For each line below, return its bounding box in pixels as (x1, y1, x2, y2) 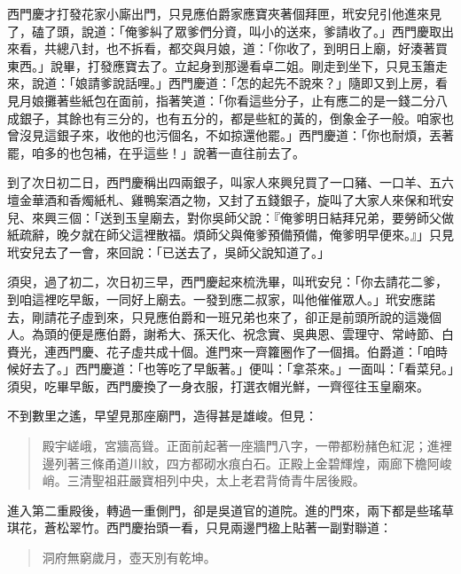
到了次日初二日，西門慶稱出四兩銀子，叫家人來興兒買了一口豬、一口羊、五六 (7, 173, 454, 192)
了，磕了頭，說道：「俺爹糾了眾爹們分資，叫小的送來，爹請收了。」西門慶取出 (7, 21, 454, 40)
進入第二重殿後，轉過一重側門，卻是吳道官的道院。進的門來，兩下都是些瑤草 (7, 500, 454, 519)
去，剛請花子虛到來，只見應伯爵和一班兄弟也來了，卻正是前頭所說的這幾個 (7, 307, 441, 326)
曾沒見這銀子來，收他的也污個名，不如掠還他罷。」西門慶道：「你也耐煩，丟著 (7, 126, 454, 145)
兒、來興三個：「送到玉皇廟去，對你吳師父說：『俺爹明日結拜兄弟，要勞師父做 (7, 208, 454, 226)
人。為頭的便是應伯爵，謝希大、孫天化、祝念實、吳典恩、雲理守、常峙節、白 (7, 325, 454, 343)
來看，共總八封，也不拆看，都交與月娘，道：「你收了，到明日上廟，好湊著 (7, 39, 435, 58)
